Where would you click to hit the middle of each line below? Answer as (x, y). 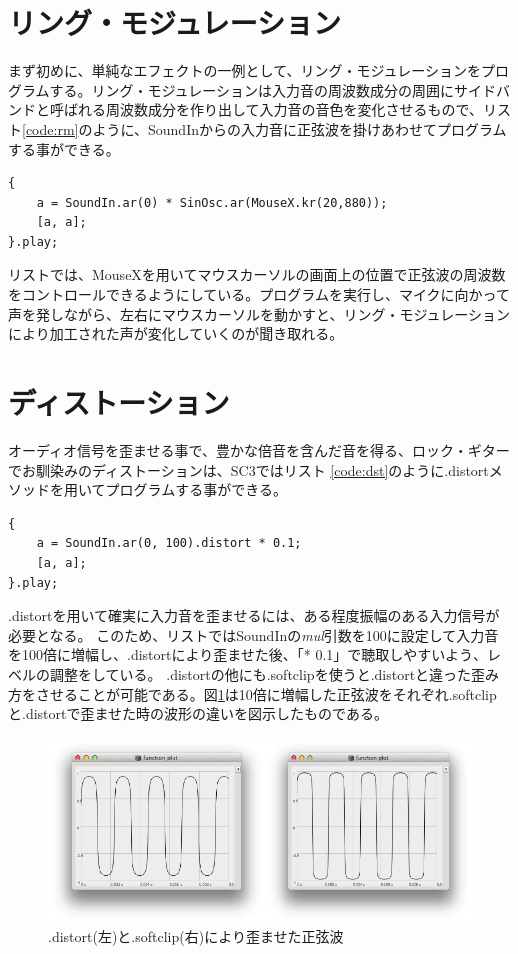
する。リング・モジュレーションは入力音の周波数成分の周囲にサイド (273, 89)
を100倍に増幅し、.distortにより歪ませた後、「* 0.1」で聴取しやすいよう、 (247, 654)
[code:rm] (50, 128)
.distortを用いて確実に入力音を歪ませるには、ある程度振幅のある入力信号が (254, 615)
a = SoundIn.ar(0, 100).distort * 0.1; (169, 543)
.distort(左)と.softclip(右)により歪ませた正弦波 (196, 936)
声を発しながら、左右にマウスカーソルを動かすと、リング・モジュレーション (259, 313)
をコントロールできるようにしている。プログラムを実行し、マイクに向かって (259, 294)
